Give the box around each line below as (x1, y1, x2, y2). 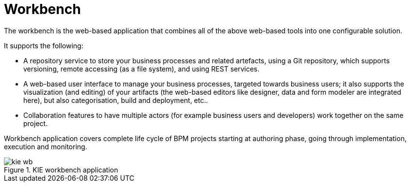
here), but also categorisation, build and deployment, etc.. (23, 96, 208, 104)
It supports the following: (4, 41, 83, 50)
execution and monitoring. (4, 142, 87, 151)
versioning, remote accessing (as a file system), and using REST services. (23, 64, 260, 73)
